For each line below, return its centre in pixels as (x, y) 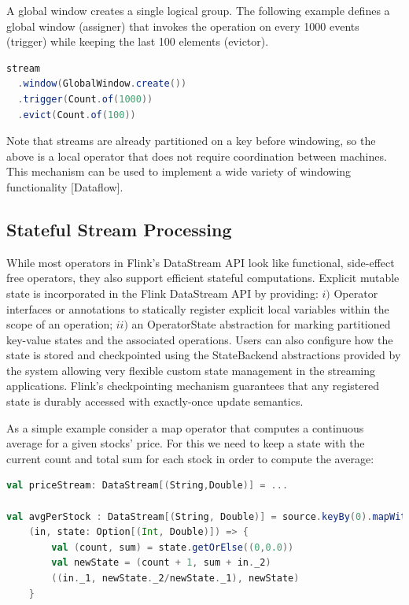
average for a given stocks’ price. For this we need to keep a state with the (186, 443)
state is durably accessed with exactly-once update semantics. (155, 401)
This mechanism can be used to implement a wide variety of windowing (179, 171)
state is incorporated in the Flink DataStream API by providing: (162, 293)
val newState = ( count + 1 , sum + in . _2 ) (161, 563)
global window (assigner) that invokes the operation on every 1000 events (183, 26)
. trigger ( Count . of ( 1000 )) (85, 99)
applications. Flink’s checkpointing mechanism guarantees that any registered (193, 386)
